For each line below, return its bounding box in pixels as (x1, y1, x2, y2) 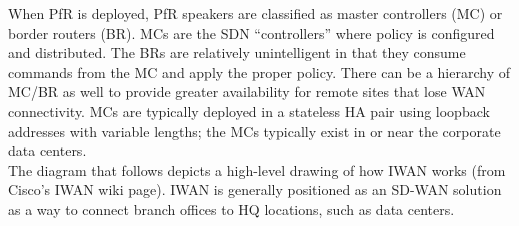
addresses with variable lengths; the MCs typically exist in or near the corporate (8, 120, 501, 141)
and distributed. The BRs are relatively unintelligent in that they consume (8, 42, 466, 63)
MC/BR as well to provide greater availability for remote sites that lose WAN (8, 81, 486, 102)
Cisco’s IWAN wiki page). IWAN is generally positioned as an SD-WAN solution (8, 179, 502, 200)
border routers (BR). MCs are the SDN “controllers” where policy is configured (8, 22, 495, 43)
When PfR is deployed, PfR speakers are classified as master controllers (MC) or (8, 3, 503, 23)
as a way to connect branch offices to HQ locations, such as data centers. (8, 198, 455, 219)
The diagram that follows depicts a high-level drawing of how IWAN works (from (8, 159, 506, 180)
